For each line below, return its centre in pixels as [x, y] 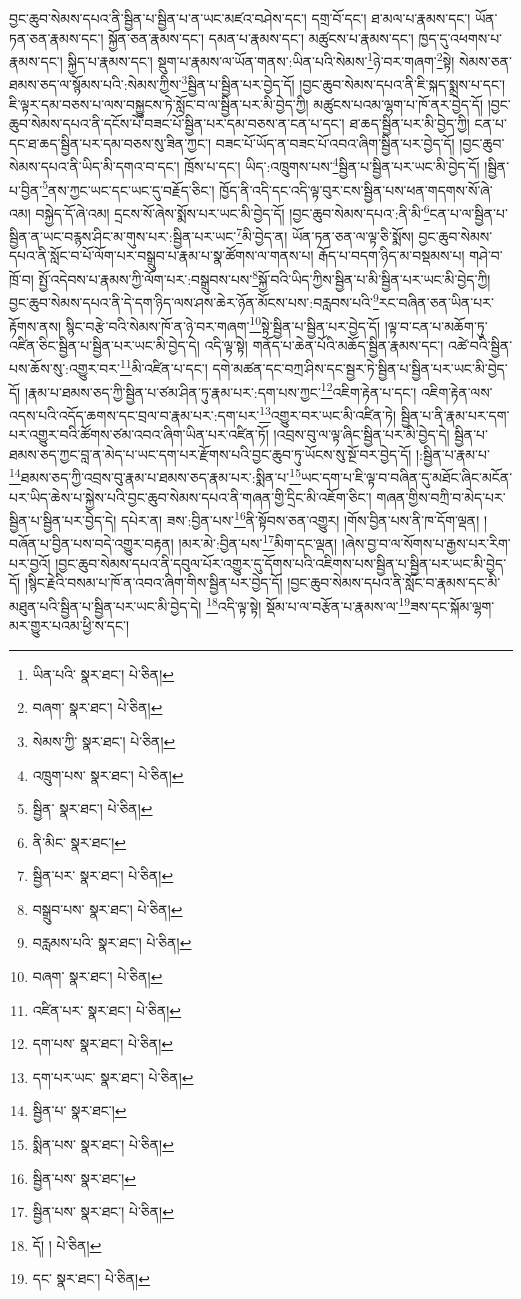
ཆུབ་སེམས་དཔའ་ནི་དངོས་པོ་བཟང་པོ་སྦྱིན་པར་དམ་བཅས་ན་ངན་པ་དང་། [177, 123]
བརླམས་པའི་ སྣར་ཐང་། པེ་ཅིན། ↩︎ [112, 942]
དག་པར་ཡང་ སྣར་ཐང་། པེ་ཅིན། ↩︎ [113, 1076]
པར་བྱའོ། [30, 562]
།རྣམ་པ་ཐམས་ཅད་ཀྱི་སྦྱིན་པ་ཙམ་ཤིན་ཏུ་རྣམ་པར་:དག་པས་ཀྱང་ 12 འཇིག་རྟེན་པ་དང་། [220, 390]
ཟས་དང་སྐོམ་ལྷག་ [452, 605]
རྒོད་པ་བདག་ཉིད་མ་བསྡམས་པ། [391, 255]
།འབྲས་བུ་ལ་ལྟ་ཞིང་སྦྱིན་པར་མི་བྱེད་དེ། [361, 434]
